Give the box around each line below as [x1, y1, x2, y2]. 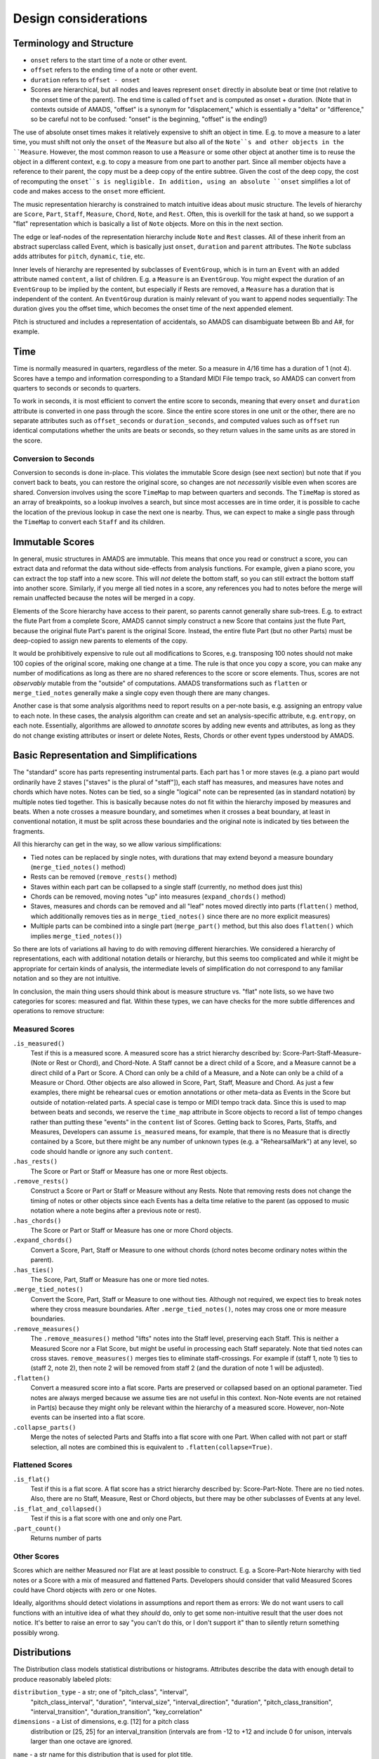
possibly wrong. [13, 1628, 60, 1637]
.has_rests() [13, 1157, 58, 1166]
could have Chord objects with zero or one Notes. [13, 1585, 157, 1594]
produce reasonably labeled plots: [13, 1675, 112, 1683]
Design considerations [13, 11, 148, 26]
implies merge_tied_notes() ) [30, 932, 122, 940]
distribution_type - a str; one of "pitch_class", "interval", [13, 1688, 189, 1696]
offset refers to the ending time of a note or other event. [30, 65, 198, 74]
